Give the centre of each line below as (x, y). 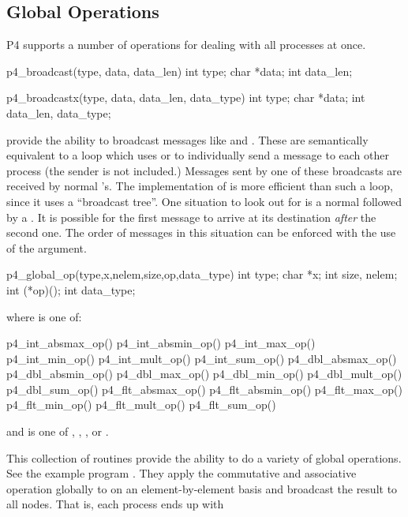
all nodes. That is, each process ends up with (115, 504)
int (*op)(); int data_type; (71, 289)
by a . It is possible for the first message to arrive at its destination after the (191, 217)
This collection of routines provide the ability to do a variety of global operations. (204, 457)
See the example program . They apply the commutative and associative (182, 473)
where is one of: (44, 316)
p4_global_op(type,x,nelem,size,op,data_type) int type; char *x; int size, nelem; (202, 274)
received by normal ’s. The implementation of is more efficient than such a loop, (200, 186)
